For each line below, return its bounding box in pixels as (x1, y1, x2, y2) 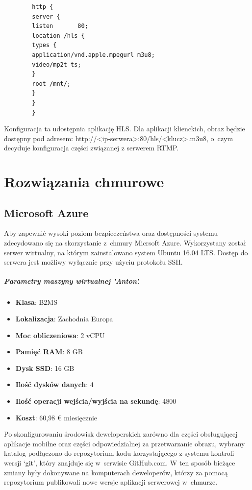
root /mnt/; (32, 80, 71, 87)
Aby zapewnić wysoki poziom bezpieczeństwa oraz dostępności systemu (4, 228, 218, 238)
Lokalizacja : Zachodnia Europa (15, 314, 113, 324)
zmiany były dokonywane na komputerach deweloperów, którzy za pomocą (4, 467, 228, 477)
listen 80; (32, 23, 88, 30)
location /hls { (32, 32, 85, 39)
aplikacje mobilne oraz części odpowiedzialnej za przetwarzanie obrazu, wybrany (4, 438, 245, 448)
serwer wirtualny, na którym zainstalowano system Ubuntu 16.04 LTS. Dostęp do (4, 247, 248, 257)
